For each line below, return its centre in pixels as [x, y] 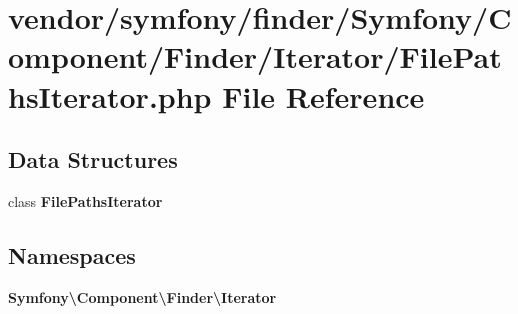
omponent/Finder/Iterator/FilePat [255, 56]
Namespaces [72, 254]
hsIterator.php [110, 95]
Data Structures [93, 159]
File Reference [323, 95]
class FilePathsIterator [85, 200]
